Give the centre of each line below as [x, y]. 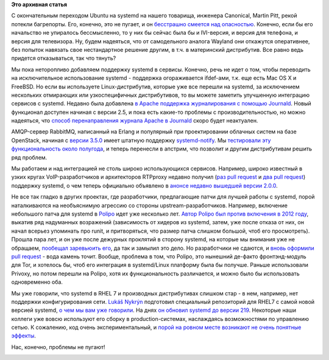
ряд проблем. [29, 157]
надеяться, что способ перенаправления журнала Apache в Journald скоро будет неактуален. [135, 121]
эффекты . [23, 336]
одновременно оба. [37, 282]
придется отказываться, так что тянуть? [64, 58]
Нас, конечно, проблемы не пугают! [58, 347]
